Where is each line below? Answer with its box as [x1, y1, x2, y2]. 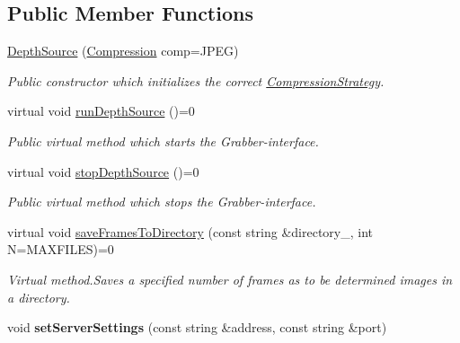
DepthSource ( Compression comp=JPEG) [7, 41, 239, 60]
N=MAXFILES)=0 [7, 240, 114, 259]
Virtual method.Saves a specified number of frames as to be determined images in [7, 269, 453, 288]
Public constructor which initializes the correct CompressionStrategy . [7, 71, 385, 90]
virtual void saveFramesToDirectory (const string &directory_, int [7, 222, 374, 241]
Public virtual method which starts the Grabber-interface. [7, 131, 319, 150]
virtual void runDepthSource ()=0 [7, 101, 195, 120]
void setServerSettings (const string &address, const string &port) [7, 318, 387, 337]
